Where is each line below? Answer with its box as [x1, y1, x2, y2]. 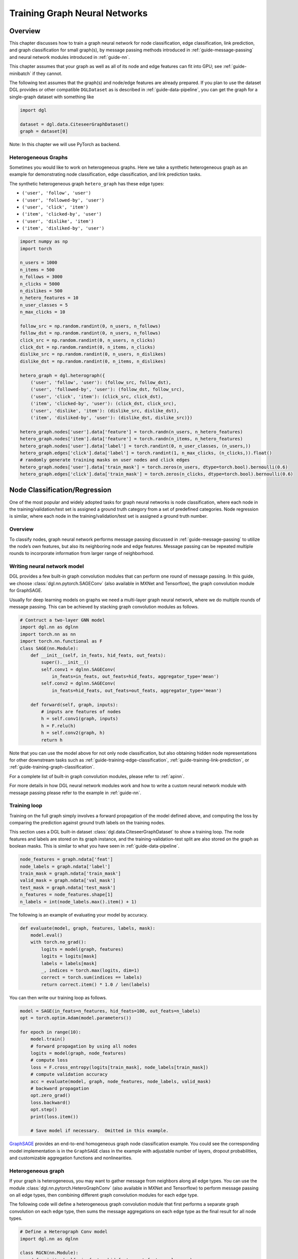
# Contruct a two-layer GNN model [20, 617, 105, 623]
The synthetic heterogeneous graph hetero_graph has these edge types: [9, 180, 165, 186]
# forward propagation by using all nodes [30, 1043, 137, 1049]
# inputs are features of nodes [41, 709, 121, 715]
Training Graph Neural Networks [9, 8, 148, 19]
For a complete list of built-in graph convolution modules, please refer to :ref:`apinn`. [9, 773, 185, 779]
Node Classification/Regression [9, 486, 112, 495]
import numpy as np [20, 239, 68, 244]
